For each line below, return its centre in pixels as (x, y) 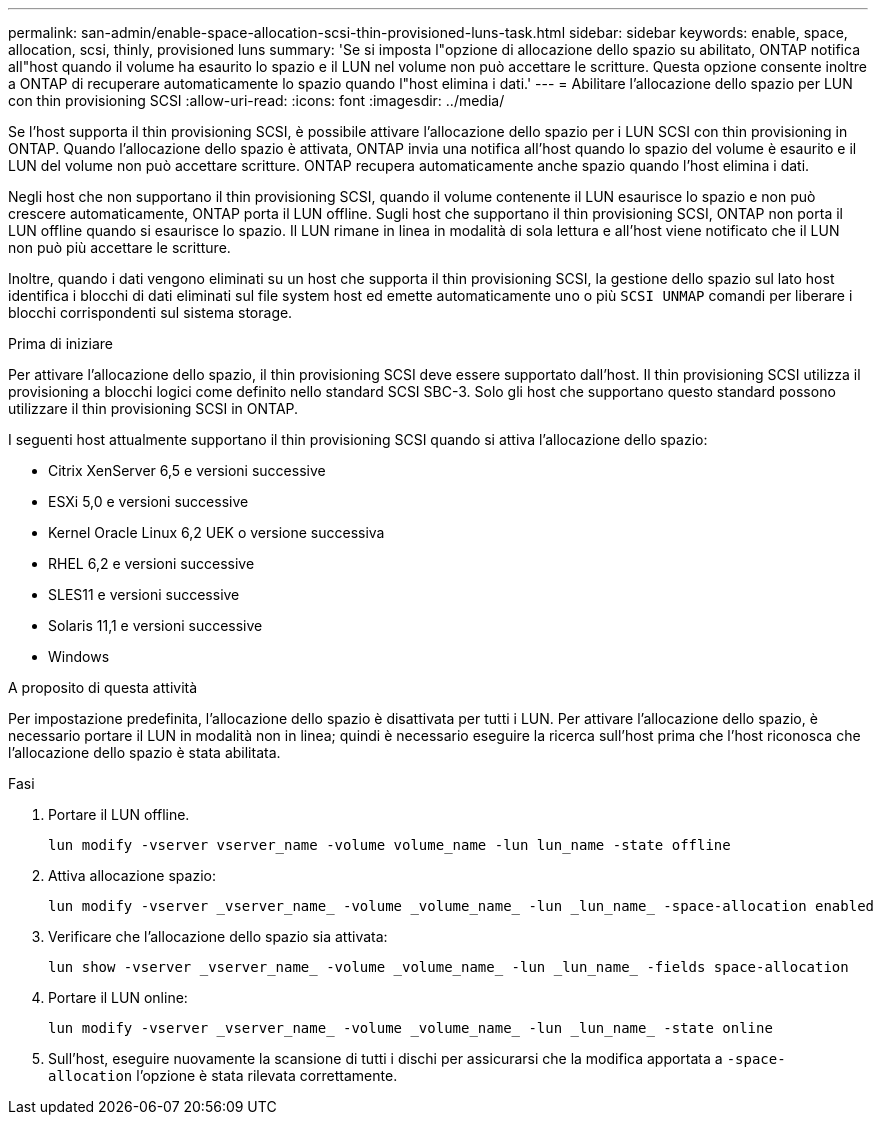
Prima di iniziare (60, 343)
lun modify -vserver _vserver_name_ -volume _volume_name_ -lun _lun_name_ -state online (410, 1028)
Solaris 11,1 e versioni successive (155, 625)
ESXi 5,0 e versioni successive (148, 501)
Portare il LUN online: (118, 997)
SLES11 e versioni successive (144, 594)
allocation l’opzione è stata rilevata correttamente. (223, 1075)
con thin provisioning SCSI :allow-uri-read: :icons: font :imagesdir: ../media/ (256, 100)
